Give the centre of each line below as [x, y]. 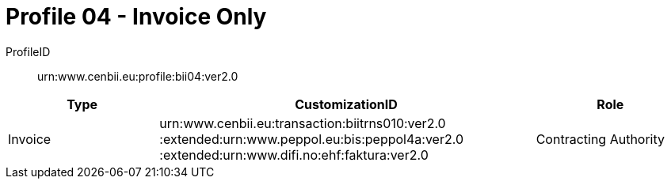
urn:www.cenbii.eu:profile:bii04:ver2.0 [138, 76]
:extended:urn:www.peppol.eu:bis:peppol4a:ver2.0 [311, 139]
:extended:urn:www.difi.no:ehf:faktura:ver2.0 [294, 155]
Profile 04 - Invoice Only [136, 17]
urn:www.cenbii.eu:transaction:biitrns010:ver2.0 [303, 123]
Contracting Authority [600, 139]
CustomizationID [346, 104]
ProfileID [28, 51]
